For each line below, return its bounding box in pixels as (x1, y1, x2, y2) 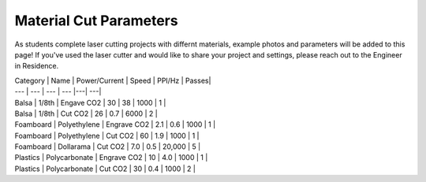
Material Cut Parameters (14, 12, 178, 29)
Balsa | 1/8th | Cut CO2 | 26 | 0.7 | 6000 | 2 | (14, 109, 158, 118)
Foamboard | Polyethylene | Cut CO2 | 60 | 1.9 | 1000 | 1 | (14, 131, 200, 140)
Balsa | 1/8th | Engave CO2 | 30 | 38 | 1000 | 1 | (14, 98, 166, 107)
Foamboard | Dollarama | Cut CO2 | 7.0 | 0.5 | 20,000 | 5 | (14, 142, 201, 151)
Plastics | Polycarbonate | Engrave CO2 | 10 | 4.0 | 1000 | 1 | (14, 153, 208, 162)
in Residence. (14, 61, 59, 71)
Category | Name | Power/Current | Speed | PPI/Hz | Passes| (14, 76, 211, 85)
